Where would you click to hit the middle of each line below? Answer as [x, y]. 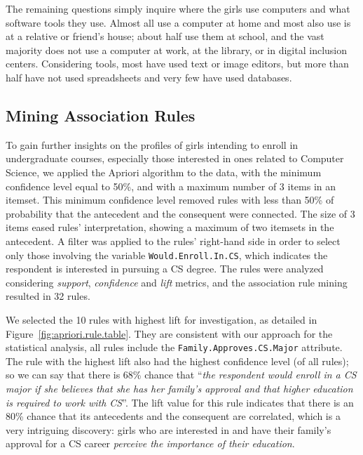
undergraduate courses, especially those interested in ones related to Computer [175, 158]
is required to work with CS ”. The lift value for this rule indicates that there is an [180, 402]
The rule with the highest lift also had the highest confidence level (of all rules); [177, 361]
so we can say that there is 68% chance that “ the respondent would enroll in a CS [181, 375]
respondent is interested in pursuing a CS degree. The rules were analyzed [165, 269]
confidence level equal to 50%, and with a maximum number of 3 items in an [171, 186]
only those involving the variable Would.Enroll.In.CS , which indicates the [167, 255]
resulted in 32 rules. [48, 296]
